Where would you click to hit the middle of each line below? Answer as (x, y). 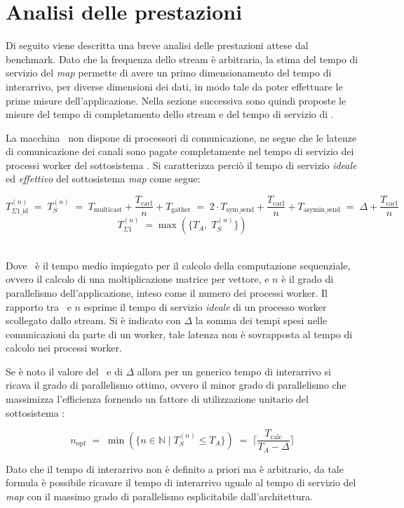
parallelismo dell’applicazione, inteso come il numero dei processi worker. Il (167, 292)
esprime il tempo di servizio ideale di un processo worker (205, 306)
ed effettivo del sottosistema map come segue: (103, 179)
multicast (108, 209)
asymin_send (322, 209)
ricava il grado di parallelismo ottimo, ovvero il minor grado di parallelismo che (176, 385)
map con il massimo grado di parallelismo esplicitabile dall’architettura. (160, 496)
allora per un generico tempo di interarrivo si (234, 371)
